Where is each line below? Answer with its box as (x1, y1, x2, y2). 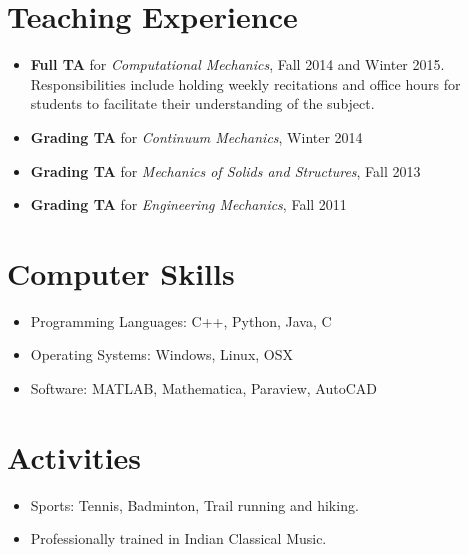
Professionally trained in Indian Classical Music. (30, 528, 327, 549)
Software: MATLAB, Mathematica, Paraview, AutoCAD (30, 378, 377, 398)
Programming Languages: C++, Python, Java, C (30, 310, 332, 331)
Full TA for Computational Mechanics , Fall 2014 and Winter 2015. (30, 54, 445, 75)
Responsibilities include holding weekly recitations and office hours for (30, 73, 461, 94)
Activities (7, 436, 142, 477)
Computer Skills (7, 252, 235, 293)
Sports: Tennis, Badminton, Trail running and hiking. (30, 494, 359, 515)
